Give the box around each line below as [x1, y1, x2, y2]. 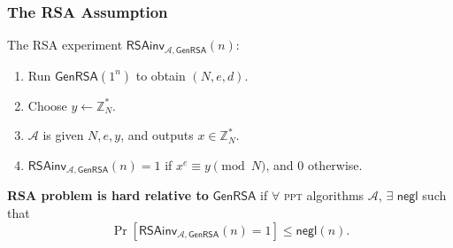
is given [42, 126, 84, 144]
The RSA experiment [7, 35, 123, 54]
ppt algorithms [283, 186, 365, 205]
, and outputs [120, 126, 194, 144]
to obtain [135, 66, 186, 84]
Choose [27, 96, 67, 114]
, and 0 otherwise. [265, 155, 363, 174]
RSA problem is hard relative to [7, 186, 209, 205]
